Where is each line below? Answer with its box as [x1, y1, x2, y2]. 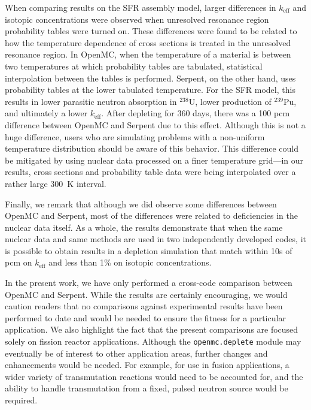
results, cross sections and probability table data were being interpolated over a [5, 165, 296, 178]
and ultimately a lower [5, 107, 88, 119]
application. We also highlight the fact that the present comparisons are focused [5, 323, 298, 336]
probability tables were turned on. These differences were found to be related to [5, 25, 297, 37]
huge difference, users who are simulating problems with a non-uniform [5, 130, 265, 143]
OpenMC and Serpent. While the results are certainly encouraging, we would [5, 288, 288, 300]
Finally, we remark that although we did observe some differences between [5, 197, 277, 210]
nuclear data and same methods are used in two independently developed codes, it [5, 233, 306, 245]
